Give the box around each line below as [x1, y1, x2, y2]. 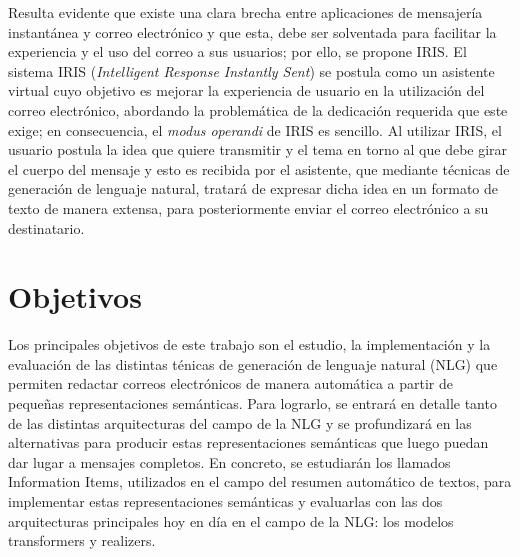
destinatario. [8, 217, 85, 238]
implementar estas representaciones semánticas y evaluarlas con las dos [8, 491, 443, 511]
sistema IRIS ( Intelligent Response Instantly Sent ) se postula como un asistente [8, 60, 495, 81]
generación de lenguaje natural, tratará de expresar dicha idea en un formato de [8, 178, 498, 199]
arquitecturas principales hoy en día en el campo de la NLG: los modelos [8, 510, 454, 531]
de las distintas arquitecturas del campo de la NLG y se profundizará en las [8, 412, 472, 433]
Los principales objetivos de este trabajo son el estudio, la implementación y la [8, 334, 491, 355]
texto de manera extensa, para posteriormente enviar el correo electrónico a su [8, 197, 489, 218]
